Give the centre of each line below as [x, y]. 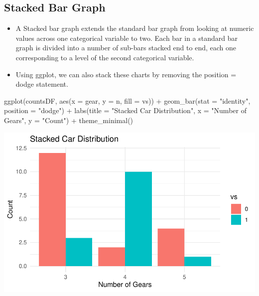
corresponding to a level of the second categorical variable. [105, 57]
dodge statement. [42, 84]
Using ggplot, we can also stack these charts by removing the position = [126, 74]
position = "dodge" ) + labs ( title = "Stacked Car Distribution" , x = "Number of [125, 110]
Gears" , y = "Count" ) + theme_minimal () [69, 120]
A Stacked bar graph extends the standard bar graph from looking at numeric [135, 28]
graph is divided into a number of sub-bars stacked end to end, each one [126, 48]
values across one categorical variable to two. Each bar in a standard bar [127, 38]
